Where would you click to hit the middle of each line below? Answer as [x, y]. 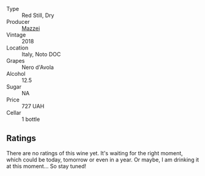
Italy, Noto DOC [41, 54]
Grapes [16, 61]
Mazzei [31, 28]
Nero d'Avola [38, 67]
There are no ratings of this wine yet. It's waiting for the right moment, [95, 153]
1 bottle [31, 119]
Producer [18, 22]
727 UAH [33, 106]
